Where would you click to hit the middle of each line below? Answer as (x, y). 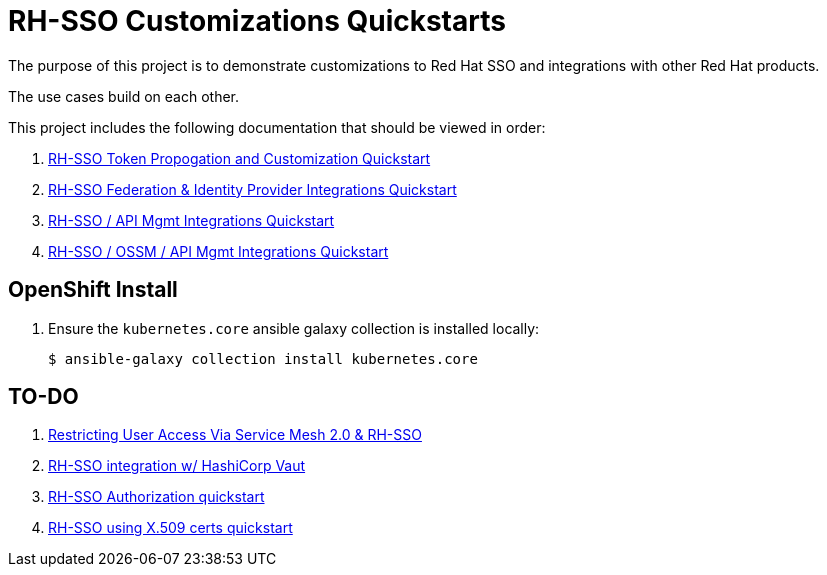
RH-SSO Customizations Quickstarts (257, 21)
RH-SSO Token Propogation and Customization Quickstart (239, 158)
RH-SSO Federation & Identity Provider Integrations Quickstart (252, 189)
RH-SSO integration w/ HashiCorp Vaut (177, 466)
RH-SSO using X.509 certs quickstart (170, 528)
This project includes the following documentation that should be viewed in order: (277, 127)
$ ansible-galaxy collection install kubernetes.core (263, 358)
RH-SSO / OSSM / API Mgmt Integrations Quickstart (218, 251)
